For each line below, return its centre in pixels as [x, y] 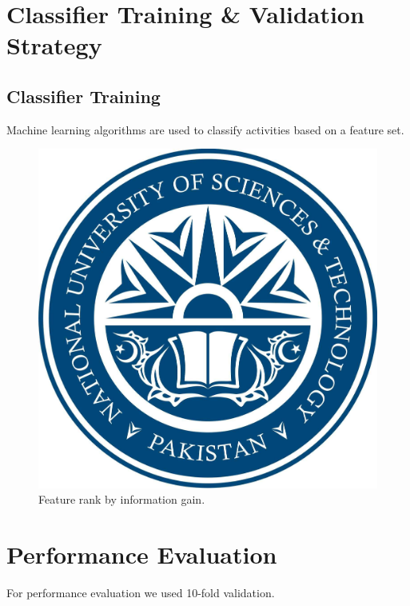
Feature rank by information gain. [122, 499]
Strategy [54, 45]
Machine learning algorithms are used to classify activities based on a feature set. [205, 129]
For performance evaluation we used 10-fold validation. [141, 593]
